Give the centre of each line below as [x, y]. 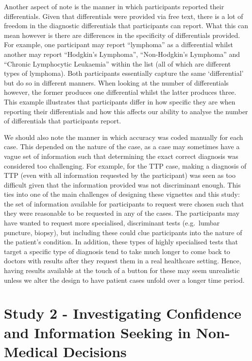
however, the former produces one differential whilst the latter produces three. [120, 92]
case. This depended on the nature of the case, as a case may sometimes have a [122, 146]
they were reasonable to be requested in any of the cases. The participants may [122, 213]
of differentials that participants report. [63, 121]
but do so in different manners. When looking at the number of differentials [116, 82]
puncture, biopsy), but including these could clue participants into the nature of [123, 232]
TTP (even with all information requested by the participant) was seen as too [120, 175]
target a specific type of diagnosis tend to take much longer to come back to [117, 251]
